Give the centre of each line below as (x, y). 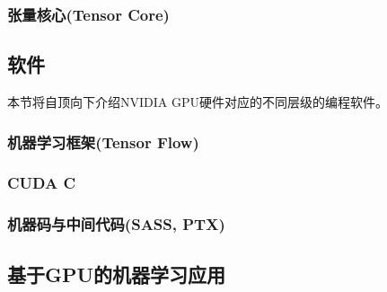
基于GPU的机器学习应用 (117, 274)
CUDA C (42, 183)
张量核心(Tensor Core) (88, 14)
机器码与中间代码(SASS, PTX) (116, 224)
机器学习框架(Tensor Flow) (103, 142)
